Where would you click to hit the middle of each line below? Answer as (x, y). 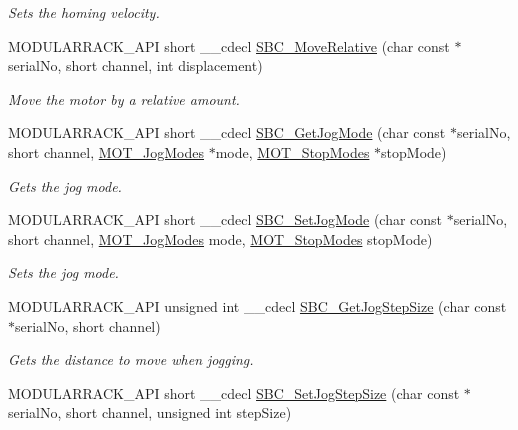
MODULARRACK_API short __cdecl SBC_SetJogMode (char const (225, 219)
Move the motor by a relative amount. (124, 98)
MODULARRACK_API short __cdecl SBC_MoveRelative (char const (229, 45)
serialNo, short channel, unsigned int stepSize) (150, 412)
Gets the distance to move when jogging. (131, 359)
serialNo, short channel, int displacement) (135, 65)
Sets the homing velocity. (84, 12)
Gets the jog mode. (65, 185)
